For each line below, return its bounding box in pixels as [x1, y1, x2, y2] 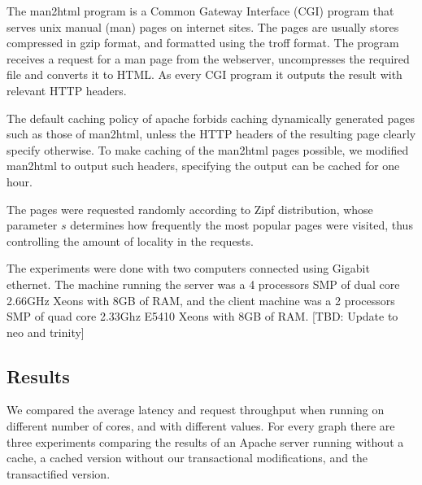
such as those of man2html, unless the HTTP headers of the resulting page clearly [7, 125, 416, 142]
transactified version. [7, 465, 111, 482]
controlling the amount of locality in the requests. [7, 232, 254, 249]
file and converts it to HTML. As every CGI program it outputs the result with [7, 66, 402, 83]
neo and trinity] [7, 323, 85, 340]
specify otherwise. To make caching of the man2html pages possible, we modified [7, 141, 409, 158]
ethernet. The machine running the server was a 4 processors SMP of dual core [7, 275, 400, 292]
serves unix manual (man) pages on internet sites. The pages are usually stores [7, 18, 399, 35]
